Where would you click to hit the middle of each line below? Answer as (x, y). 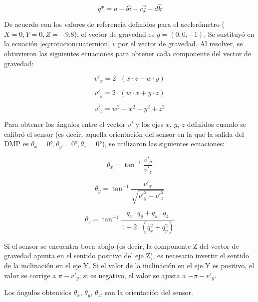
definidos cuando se (217, 124)
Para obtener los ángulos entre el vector (65, 124)
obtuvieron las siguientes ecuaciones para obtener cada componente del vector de (128, 53)
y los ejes (149, 124)
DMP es (16, 144)
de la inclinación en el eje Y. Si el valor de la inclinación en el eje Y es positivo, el (129, 265)
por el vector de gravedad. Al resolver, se (180, 44)
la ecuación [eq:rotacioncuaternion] (57, 44)
